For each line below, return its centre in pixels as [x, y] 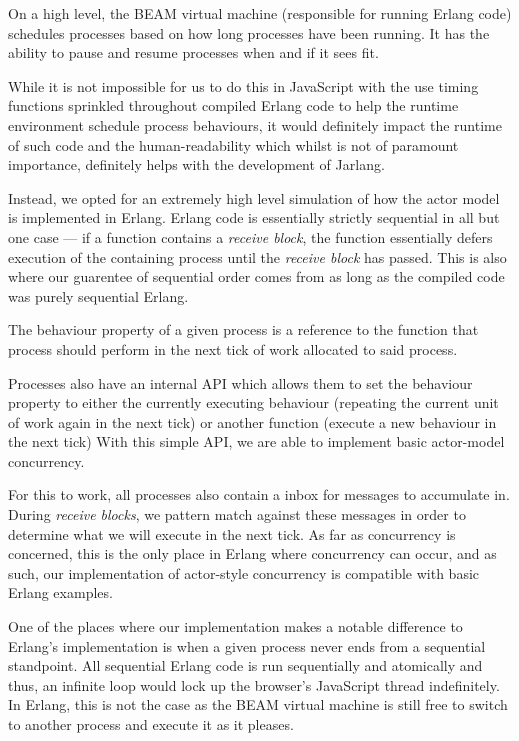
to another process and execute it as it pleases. [151, 724]
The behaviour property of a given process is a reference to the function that [243, 329]
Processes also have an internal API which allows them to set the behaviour [240, 382]
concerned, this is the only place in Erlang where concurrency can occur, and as [252, 553]
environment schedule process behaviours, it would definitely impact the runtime [255, 124]
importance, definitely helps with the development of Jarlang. [196, 164]
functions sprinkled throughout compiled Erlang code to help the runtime [233, 105]
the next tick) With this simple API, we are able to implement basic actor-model [256, 441]
